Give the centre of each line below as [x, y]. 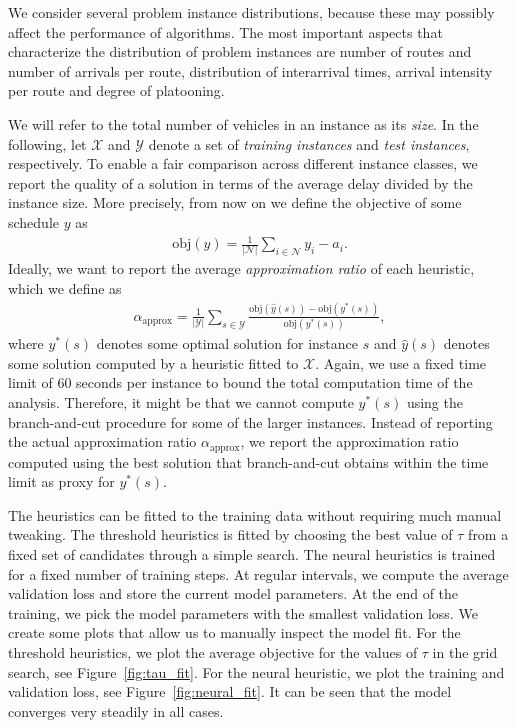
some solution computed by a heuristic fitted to [153, 362]
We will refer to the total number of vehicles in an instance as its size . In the [243, 123]
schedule [34, 221]
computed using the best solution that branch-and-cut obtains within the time [248, 461]
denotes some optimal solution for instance [227, 343]
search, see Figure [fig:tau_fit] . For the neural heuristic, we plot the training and [256, 671]
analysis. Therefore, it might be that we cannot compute [181, 402]
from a [488, 534]
